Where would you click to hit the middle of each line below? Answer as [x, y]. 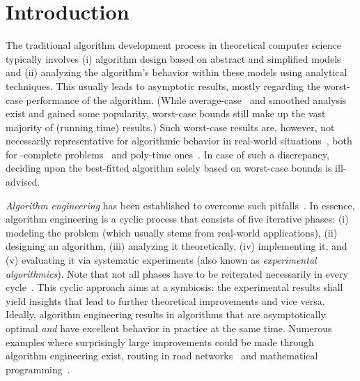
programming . [38, 369]
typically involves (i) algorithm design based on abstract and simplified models [173, 58]
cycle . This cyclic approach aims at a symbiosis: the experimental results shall [174, 287]
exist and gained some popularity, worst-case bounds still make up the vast [166, 113]
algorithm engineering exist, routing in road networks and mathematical [162, 356]
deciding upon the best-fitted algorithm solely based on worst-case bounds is [169, 168]
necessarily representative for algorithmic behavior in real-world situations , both [179, 141]
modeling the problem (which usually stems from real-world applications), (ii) [172, 232]
